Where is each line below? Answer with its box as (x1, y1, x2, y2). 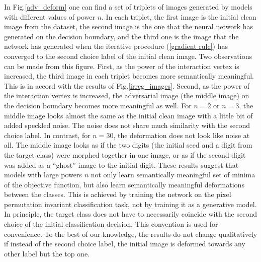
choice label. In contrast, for (4, 129, 91, 140)
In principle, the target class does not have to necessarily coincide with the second (4, 209, 257, 219)
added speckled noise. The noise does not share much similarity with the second (4, 120, 250, 130)
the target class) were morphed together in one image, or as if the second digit (4, 149, 246, 160)
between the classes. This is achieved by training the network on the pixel (4, 189, 231, 200)
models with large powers (4, 169, 82, 180)
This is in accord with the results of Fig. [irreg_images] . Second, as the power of (4, 80, 250, 91)
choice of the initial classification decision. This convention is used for (4, 219, 218, 229)
